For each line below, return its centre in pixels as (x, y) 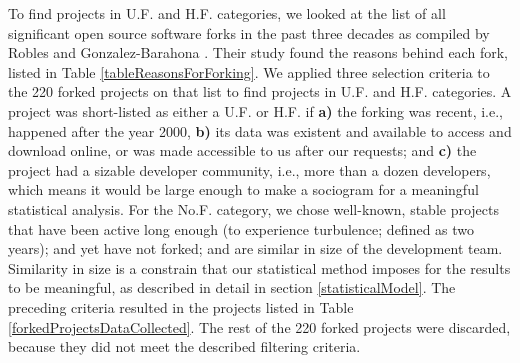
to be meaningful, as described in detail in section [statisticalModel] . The (232, 287)
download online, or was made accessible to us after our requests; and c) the (242, 150)
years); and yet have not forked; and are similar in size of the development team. (255, 248)
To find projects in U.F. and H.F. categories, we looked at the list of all (227, 13)
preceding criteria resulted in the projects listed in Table (181, 306)
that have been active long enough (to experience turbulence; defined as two (241, 228)
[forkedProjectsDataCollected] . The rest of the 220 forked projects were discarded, (259, 326)
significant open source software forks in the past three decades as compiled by (249, 32)
